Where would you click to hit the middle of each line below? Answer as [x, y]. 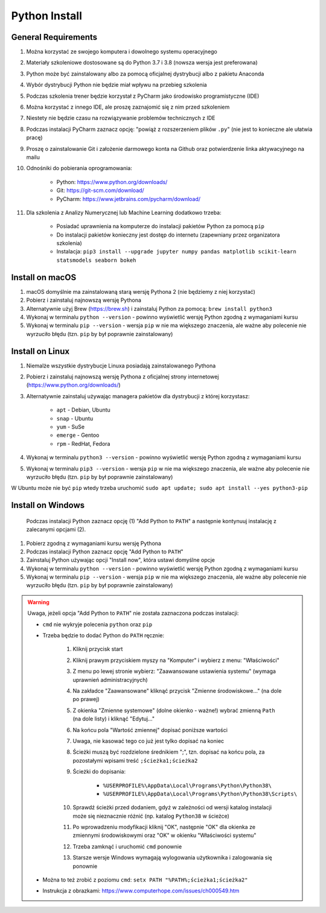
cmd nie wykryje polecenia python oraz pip [97, 624]
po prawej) [86, 699]
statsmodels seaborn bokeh [96, 260]
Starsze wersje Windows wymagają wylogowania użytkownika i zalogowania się [172, 857]
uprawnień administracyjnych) [110, 679]
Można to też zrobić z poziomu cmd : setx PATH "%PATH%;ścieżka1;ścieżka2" [145, 880]
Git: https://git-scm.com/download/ [100, 191]
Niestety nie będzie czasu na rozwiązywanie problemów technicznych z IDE [121, 118]
